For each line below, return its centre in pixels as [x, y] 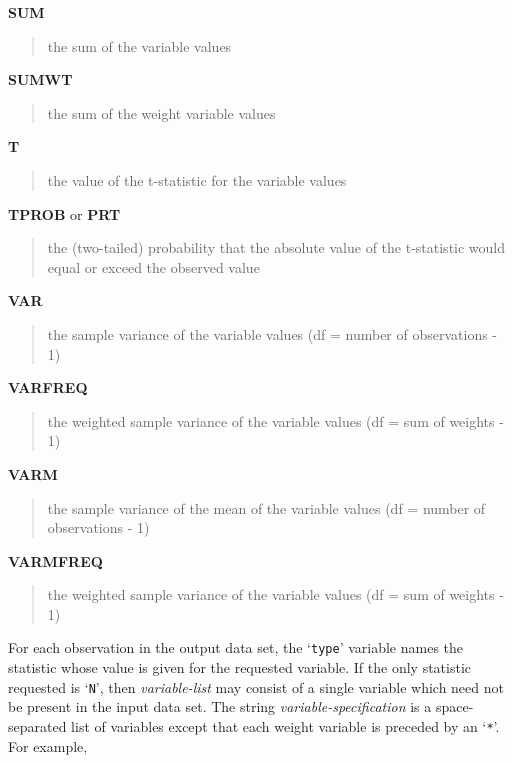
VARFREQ [48, 387]
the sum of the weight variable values [161, 112]
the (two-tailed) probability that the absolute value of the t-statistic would [276, 247]
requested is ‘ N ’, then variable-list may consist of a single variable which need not [256, 686]
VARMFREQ [55, 560]
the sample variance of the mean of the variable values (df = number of [266, 507]
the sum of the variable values [139, 45]
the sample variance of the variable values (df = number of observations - [272, 333]
